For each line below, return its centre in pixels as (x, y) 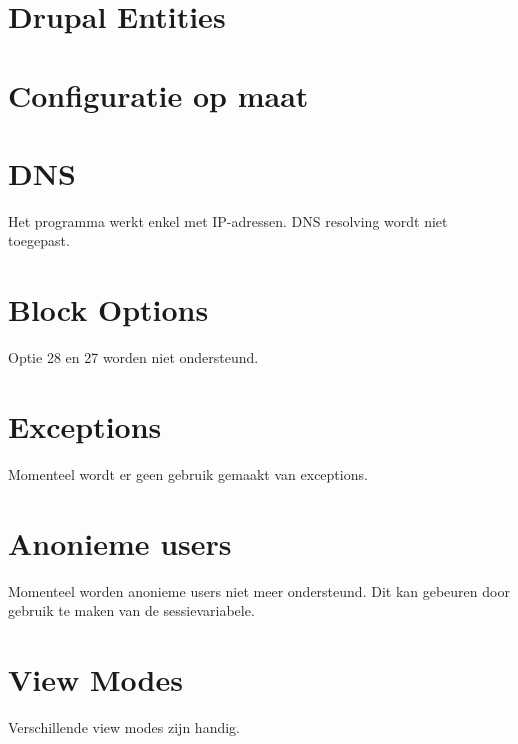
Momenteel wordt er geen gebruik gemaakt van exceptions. (188, 473)
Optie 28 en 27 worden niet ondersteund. (133, 357)
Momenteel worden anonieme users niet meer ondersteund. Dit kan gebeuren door (259, 590)
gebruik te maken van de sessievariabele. (131, 610)
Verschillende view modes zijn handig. (124, 726)
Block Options (108, 309)
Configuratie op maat (158, 94)
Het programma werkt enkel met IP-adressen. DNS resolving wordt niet (228, 220)
